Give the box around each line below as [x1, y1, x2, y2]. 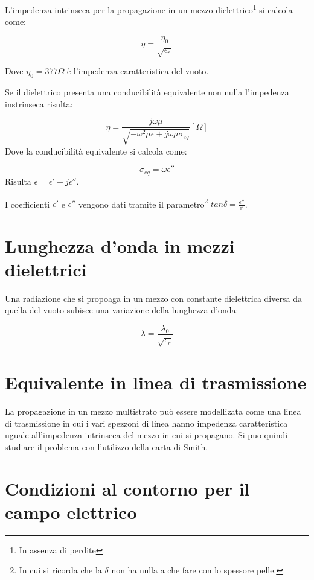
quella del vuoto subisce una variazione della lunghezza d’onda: [5, 304, 239, 316]
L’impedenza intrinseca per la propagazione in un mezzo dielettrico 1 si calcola [5, 2, 293, 16]
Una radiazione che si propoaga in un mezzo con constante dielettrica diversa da [5, 292, 302, 304]
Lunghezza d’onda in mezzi [5, 233, 235, 258]
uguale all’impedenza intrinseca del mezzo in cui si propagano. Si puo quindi [5, 429, 288, 441]
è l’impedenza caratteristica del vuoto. [66, 65, 209, 77]
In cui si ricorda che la [19, 564, 102, 576]
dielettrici [5, 257, 87, 281]
